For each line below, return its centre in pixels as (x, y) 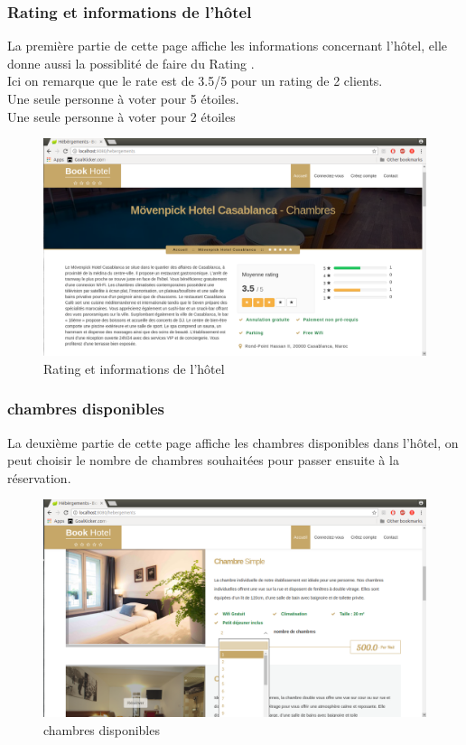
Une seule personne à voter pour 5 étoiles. (123, 98)
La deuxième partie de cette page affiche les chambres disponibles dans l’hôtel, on (233, 442)
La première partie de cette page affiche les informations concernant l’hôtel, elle (227, 46)
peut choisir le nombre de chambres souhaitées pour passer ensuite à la (203, 460)
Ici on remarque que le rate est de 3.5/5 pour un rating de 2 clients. (195, 81)
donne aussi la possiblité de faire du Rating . (131, 63)
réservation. (39, 477)
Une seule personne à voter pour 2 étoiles (121, 116)
